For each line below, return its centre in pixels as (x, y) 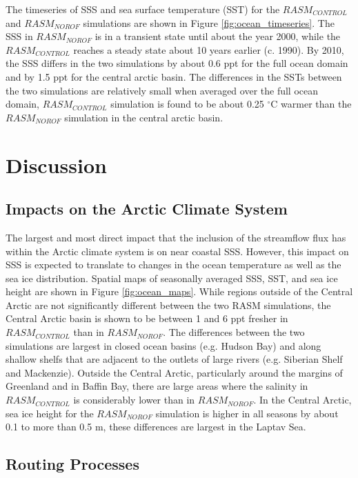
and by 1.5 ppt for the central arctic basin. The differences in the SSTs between (174, 76)
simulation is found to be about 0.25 (187, 104)
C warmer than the (311, 104)
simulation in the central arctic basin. (144, 117)
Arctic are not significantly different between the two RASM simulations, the (168, 305)
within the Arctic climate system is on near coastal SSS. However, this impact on (177, 251)
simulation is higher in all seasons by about (247, 413)
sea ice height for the (50, 413)
